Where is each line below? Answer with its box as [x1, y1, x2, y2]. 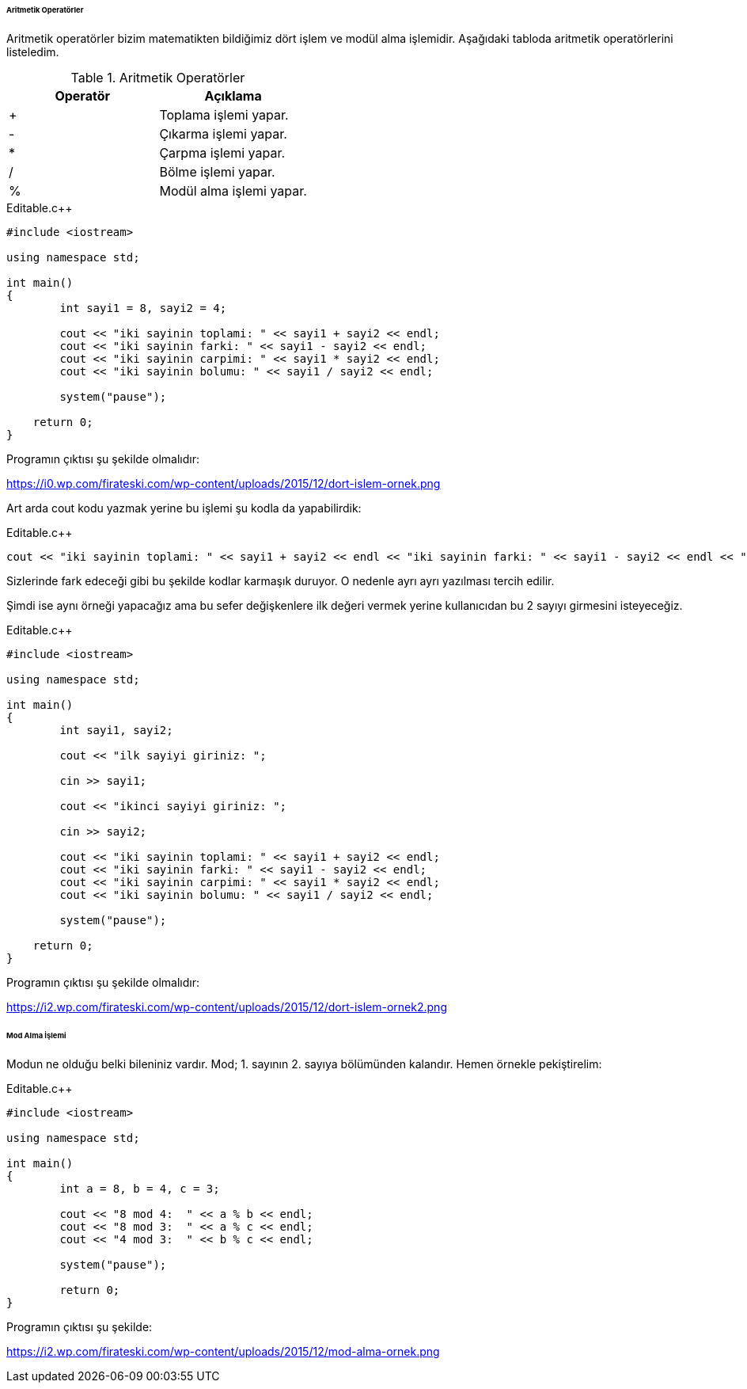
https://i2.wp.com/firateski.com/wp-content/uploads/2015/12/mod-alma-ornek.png [6, 1344, 440, 1358]
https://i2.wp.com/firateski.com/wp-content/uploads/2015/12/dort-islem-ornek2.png [6, 999, 447, 1014]
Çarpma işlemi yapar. [159, 144, 286, 161]
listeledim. [6, 44, 59, 59]
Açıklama [204, 87, 262, 104]
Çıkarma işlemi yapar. [159, 125, 287, 142]
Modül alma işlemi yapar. [159, 182, 307, 199]
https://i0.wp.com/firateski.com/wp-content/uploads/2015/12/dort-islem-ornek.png [6, 476, 441, 490]
